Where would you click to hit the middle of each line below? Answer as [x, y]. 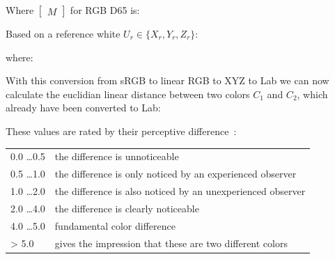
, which [312, 94]
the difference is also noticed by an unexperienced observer [180, 191]
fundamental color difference [115, 225]
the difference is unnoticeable [117, 156]
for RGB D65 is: [105, 10]
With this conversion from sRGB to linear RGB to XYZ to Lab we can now [167, 80]
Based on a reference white [63, 33]
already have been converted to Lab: [83, 108]
